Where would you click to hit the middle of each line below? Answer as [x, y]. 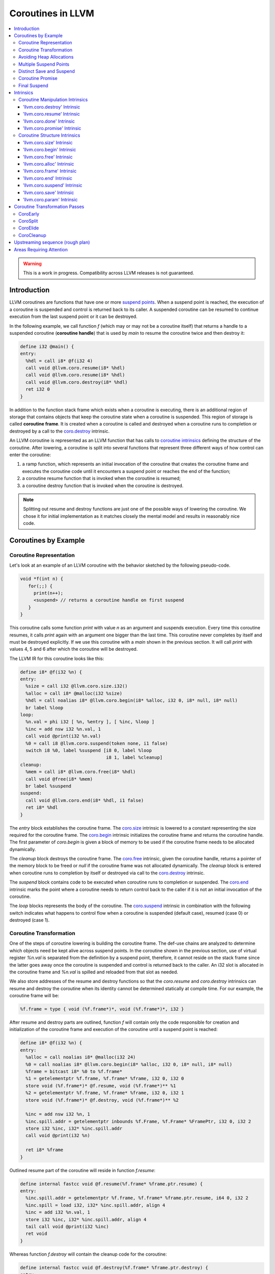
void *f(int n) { [42, 579]
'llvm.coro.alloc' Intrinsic [49, 164]
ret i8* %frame [45, 1150]
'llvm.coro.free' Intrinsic [48, 157]
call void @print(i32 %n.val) [63, 736]
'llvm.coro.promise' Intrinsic [52, 128]
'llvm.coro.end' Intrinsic [48, 178]
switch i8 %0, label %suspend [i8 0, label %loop [89, 750]
